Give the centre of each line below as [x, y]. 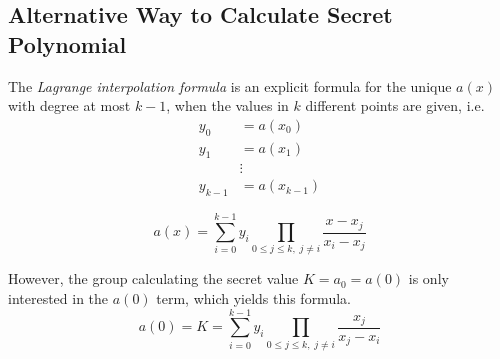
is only [428, 278]
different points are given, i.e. [395, 105]
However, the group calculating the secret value [153, 278]
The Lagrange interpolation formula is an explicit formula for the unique [230, 85]
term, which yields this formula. [253, 298]
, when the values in [227, 105]
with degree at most [69, 105]
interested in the [58, 298]
